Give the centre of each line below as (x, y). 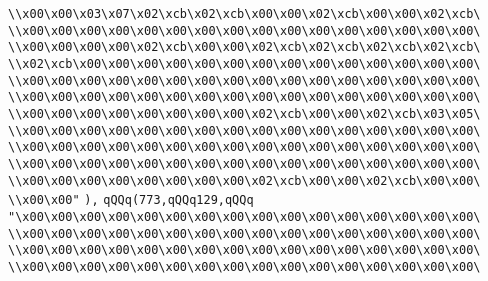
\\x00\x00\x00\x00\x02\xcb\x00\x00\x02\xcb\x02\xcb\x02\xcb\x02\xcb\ (244, 47)
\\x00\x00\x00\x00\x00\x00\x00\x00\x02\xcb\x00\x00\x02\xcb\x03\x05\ (244, 113)
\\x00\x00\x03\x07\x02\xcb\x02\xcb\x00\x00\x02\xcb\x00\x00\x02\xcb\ (244, 14)
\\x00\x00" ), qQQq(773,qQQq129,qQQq (131, 200)
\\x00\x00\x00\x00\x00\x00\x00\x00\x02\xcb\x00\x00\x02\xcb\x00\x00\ (244, 180)
